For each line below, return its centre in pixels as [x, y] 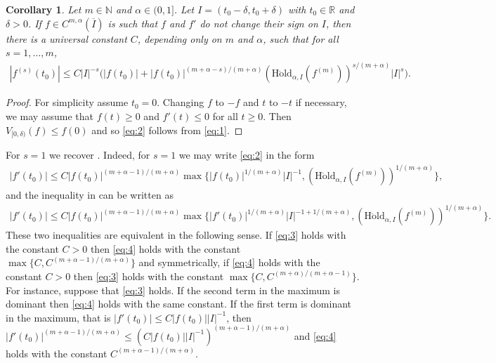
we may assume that [50, 115]
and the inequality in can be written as [90, 195]
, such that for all [301, 38]
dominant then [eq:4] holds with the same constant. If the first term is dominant [179, 304]
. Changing [181, 102]
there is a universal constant [66, 38]
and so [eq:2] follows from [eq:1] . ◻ [167, 130]
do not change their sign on [259, 23]
